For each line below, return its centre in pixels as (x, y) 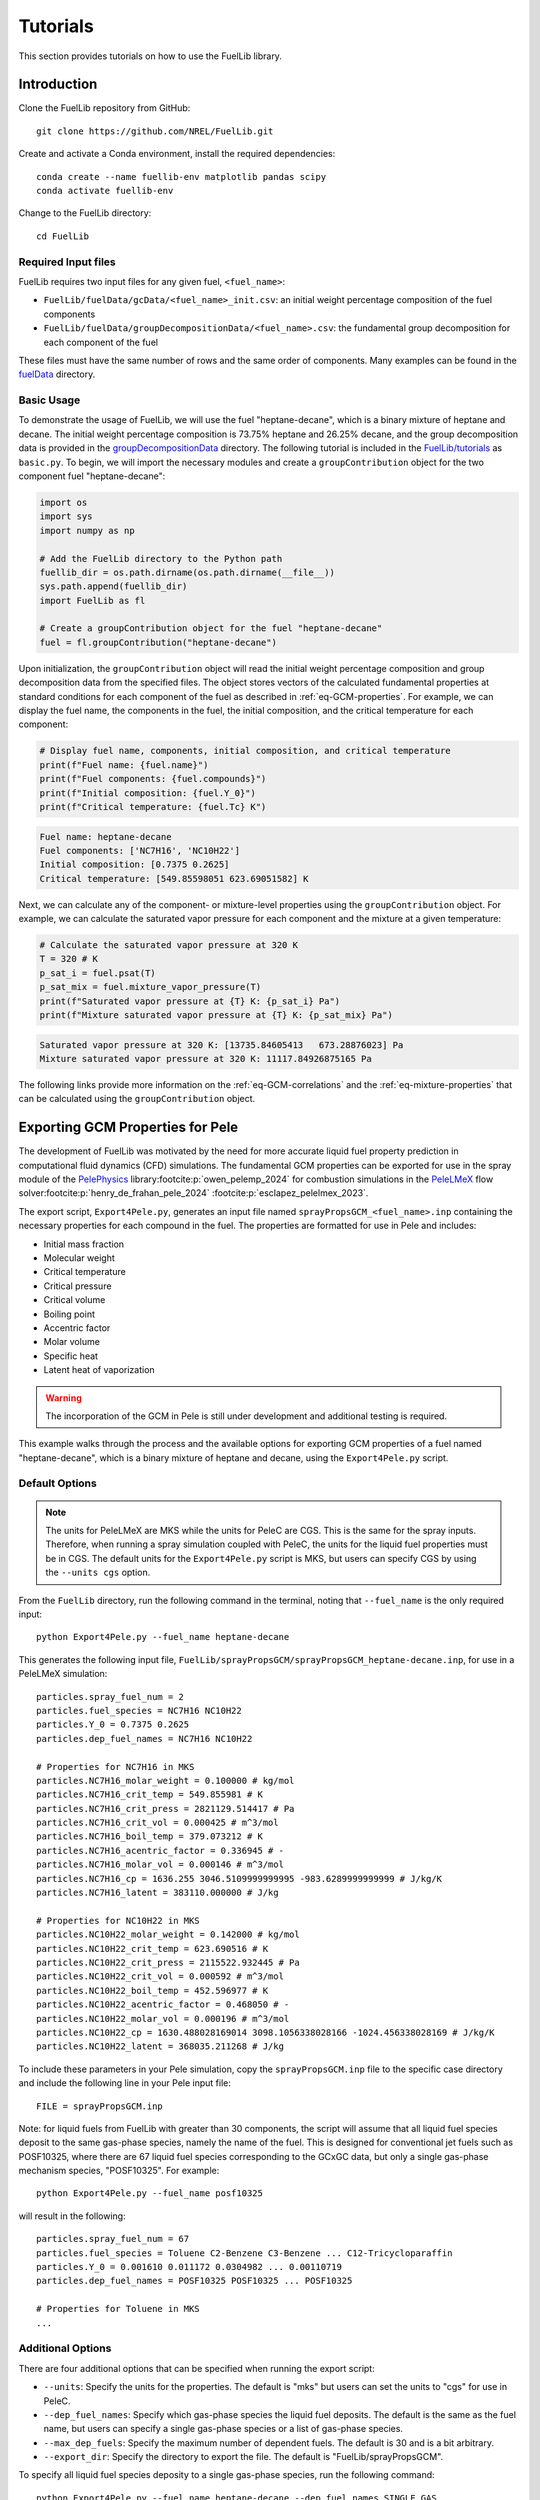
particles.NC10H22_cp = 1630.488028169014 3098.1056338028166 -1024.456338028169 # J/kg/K (265, 2032)
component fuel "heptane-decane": (92, 476)
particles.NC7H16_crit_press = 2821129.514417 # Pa (165, 1808)
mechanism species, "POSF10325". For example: (119, 2171)
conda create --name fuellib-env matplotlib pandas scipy (181, 176)
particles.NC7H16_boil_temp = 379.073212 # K (150, 1836)
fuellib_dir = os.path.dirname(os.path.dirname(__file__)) (187, 572)
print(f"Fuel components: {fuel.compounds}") (153, 779)
